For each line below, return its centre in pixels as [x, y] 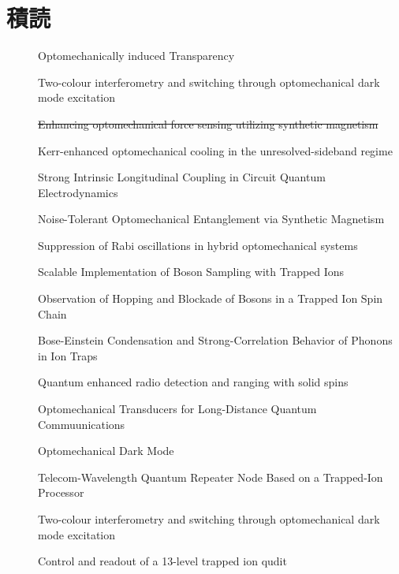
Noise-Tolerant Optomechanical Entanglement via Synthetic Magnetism [211, 219]
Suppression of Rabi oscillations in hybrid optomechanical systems [198, 245]
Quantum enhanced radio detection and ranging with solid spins [193, 382]
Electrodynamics [78, 192]
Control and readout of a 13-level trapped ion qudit [162, 561]
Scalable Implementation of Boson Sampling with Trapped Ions [191, 272]
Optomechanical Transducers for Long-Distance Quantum [177, 409]
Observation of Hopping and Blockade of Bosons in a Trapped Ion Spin [211, 298]
